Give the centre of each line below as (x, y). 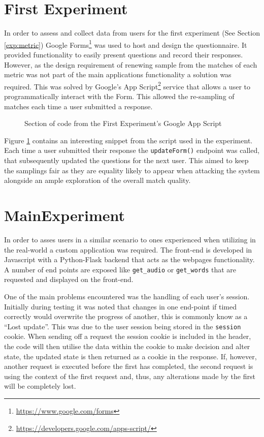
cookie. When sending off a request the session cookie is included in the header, (128, 336)
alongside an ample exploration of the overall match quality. (97, 180)
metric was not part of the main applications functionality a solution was (118, 74)
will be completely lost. (40, 386)
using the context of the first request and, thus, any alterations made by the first (130, 376)
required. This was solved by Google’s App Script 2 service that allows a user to (127, 85)
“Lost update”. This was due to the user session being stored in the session (123, 326)
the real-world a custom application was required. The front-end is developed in (128, 249)
